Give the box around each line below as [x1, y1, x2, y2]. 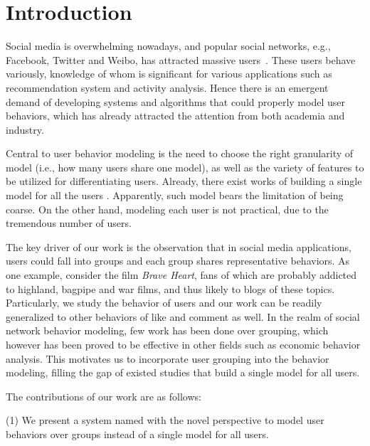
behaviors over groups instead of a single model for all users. [6, 426, 269, 441]
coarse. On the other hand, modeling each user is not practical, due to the [6, 201, 329, 216]
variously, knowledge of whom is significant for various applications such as [6, 66, 332, 81]
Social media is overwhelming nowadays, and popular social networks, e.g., [6, 38, 331, 53]
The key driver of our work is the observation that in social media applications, [6, 239, 351, 254]
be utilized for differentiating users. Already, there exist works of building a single [6, 174, 362, 189]
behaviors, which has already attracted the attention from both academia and [6, 108, 345, 123]
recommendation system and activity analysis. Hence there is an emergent [6, 80, 329, 95]
